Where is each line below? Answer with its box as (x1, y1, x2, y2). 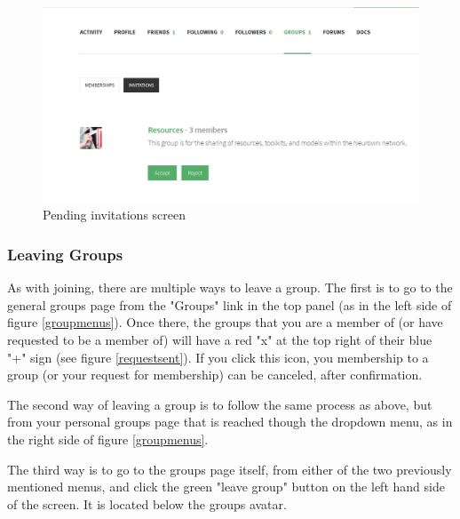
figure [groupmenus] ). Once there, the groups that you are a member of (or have (7, 313, 443, 331)
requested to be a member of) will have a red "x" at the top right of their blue (7, 331, 432, 349)
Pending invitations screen (43, 205, 186, 224)
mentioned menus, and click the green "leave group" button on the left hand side (7, 477, 445, 496)
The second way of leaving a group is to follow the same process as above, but (7, 395, 432, 413)
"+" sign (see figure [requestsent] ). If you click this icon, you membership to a (7, 347, 429, 366)
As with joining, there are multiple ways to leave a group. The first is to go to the (7, 278, 453, 297)
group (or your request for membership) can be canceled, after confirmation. (7, 365, 423, 384)
